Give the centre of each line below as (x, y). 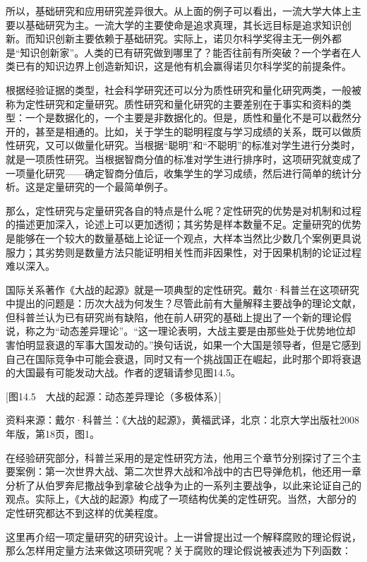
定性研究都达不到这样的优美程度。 (85, 513)
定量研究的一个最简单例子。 (109, 187)
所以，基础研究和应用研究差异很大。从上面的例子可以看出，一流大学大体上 (179, 11)
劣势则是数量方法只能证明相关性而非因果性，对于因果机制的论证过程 (203, 252)
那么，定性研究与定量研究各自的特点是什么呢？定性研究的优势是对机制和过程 (183, 210)
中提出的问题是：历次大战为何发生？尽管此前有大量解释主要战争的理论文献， (183, 303)
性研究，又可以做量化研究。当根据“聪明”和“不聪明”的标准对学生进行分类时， (183, 145)
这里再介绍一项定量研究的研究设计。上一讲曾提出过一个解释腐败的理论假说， (183, 536)
